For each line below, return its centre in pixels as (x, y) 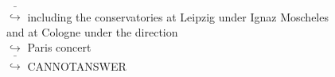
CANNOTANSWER (77, 65)
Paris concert (59, 47)
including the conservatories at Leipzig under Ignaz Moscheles (178, 16)
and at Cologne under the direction (92, 31)
